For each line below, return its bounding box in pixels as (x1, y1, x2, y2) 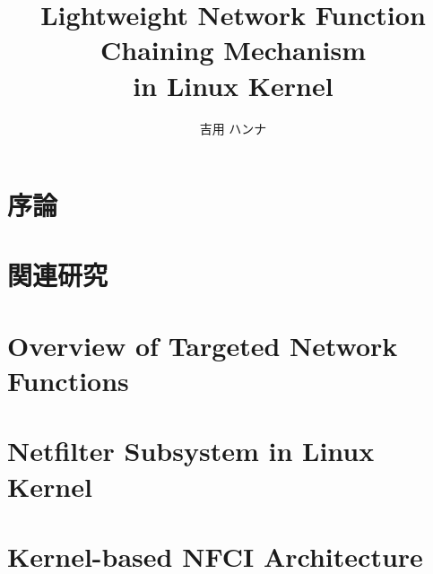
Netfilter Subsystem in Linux (7, 432, 375, 469)
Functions (7, 362, 129, 399)
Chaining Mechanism (100, 31, 366, 68)
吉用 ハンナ (199, 118, 267, 137)
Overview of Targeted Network (7, 326, 398, 363)
